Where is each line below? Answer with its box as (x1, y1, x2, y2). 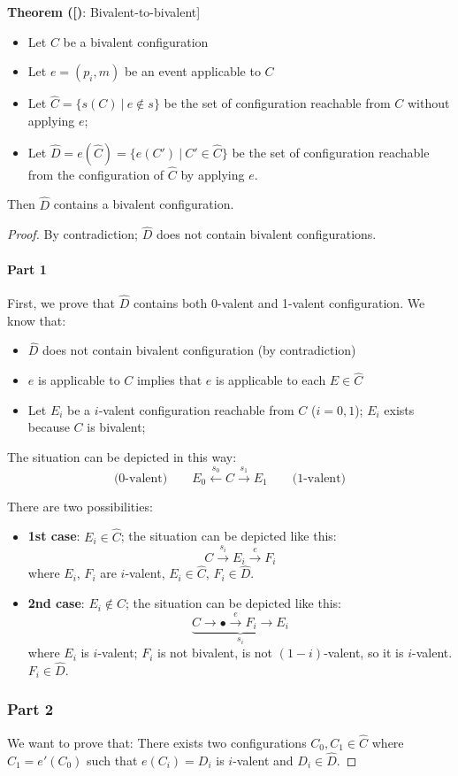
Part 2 (7, 698, 54, 720)
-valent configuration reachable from (98, 400, 294, 419)
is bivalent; (87, 418, 146, 436)
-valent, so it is (324, 643, 404, 662)
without (408, 94, 450, 112)
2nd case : (27, 594, 85, 612)
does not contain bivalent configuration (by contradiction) (42, 341, 356, 359)
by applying (180, 165, 245, 183)
